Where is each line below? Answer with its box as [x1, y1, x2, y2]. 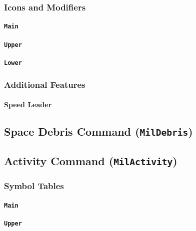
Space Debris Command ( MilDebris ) [4, 124, 193, 139]
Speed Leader [4, 99, 52, 110]
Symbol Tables [4, 180, 64, 192]
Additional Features [4, 78, 85, 90]
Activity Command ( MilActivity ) [4, 153, 177, 169]
